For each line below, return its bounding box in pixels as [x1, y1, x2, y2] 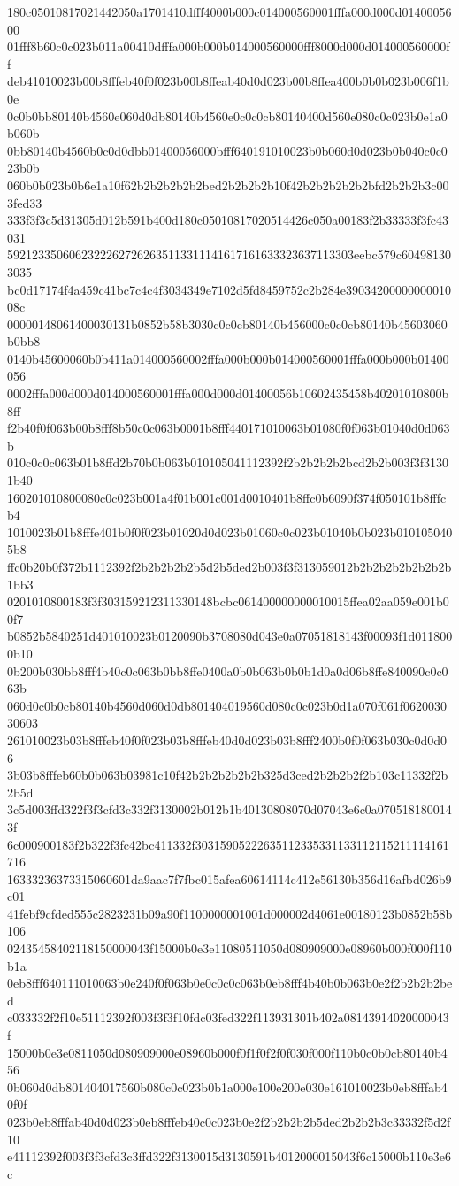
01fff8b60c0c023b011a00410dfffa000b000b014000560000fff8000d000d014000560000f [7, 37, 450, 56]
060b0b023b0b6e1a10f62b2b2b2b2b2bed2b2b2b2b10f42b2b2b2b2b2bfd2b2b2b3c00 [7, 175, 449, 194]
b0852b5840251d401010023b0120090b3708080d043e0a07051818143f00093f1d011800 [7, 627, 453, 645]
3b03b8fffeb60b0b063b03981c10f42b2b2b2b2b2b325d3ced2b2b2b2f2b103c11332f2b [7, 766, 448, 784]
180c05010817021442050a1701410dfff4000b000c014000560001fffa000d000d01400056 [7, 3, 452, 20]
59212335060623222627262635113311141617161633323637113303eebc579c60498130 [7, 245, 452, 264]
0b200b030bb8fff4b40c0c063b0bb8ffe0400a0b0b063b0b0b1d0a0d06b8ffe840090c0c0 [7, 661, 448, 680]
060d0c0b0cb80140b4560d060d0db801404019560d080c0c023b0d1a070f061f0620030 [7, 696, 448, 714]
